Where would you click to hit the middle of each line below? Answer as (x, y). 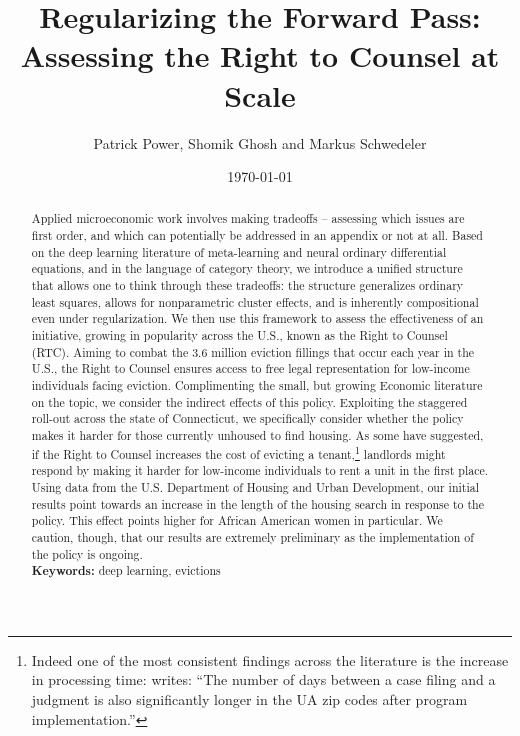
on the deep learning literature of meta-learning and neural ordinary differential (239, 251)
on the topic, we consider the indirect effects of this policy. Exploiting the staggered (249, 401)
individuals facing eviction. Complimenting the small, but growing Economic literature (257, 385)
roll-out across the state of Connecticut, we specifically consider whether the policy (247, 418)
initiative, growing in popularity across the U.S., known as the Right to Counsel (239, 335)
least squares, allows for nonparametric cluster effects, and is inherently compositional (255, 301)
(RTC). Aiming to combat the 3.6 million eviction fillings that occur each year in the (253, 351)
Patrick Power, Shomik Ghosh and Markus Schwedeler (260, 142)
